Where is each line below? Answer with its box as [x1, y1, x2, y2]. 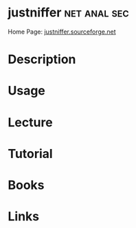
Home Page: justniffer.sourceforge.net [8, 27, 116, 36]
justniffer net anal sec [8, 5, 129, 21]
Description [8, 52, 76, 67]
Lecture [8, 115, 54, 130]
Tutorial [8, 146, 54, 161]
